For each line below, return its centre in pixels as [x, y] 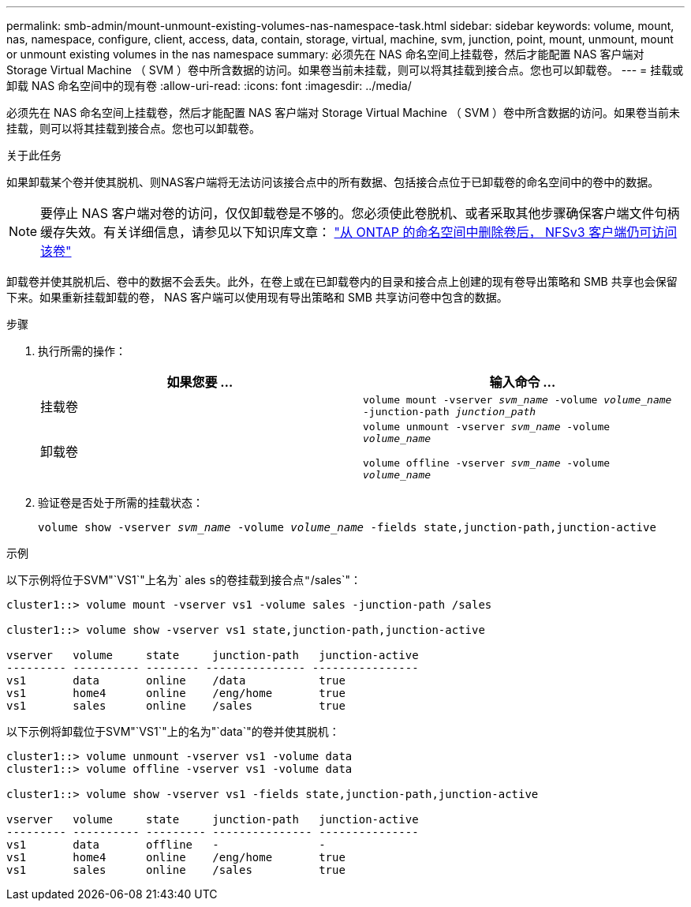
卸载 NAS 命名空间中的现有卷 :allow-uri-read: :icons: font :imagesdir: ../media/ [209, 86]
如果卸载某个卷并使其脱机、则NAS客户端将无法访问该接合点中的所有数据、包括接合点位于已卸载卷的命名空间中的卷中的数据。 [333, 182]
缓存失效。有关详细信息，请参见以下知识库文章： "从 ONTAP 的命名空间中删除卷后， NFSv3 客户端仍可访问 [359, 232]
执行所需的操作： [82, 351]
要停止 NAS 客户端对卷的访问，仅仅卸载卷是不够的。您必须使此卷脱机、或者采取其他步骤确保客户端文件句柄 [360, 213]
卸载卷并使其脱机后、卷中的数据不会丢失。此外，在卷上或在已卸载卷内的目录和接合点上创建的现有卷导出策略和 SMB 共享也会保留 [342, 281]
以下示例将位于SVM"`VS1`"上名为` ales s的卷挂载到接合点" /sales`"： [184, 580]
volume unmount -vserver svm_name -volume [487, 427]
